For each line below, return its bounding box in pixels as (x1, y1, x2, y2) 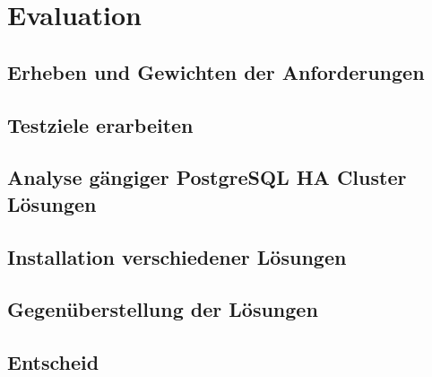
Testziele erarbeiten (7, 110, 194, 138)
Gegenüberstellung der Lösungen (7, 295, 318, 323)
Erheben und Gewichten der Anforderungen (7, 57, 425, 85)
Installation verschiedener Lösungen (7, 242, 347, 270)
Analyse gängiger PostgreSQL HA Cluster (7, 163, 407, 191)
